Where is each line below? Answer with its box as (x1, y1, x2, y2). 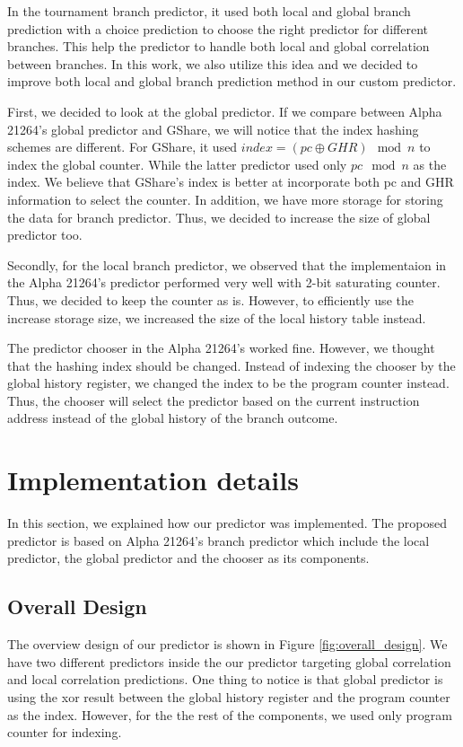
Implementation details (7, 461, 299, 498)
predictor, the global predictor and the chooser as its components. (7, 549, 370, 567)
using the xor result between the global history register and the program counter (7, 687, 450, 706)
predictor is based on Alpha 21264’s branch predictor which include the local (7, 531, 430, 549)
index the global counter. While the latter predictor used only (7, 154, 347, 173)
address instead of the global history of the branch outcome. (7, 409, 338, 427)
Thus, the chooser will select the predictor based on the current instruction (7, 391, 420, 409)
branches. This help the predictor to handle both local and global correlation (7, 37, 430, 56)
